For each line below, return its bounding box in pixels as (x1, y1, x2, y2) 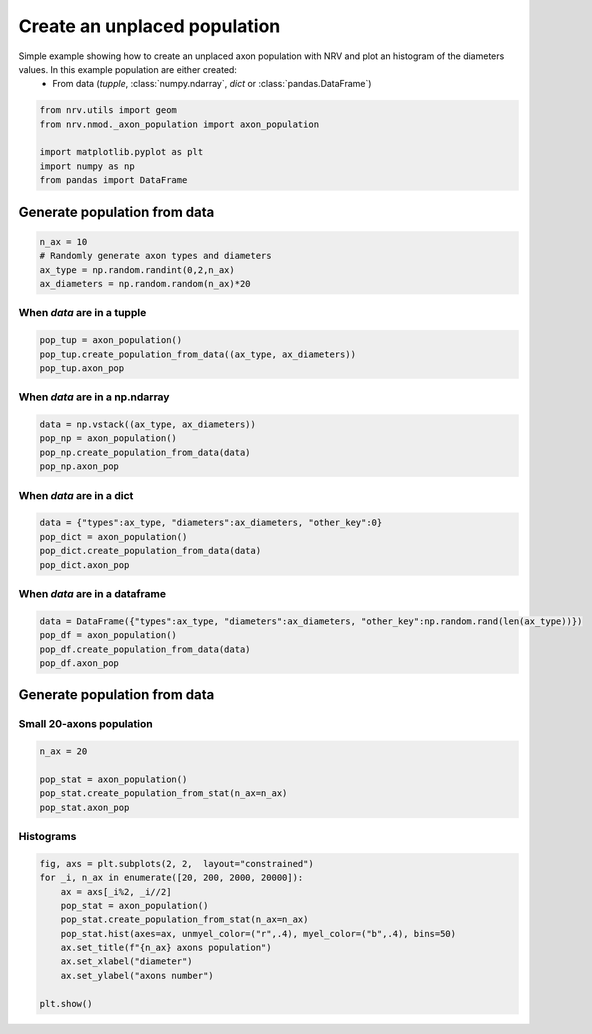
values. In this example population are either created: (18, 63, 237, 75)
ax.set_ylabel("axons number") (60, 970, 214, 981)
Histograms (18, 829, 77, 843)
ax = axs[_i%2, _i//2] (60, 886, 172, 897)
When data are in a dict (18, 488, 134, 502)
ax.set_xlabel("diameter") (60, 956, 194, 967)
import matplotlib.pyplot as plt (39, 146, 204, 158)
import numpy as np (39, 160, 135, 172)
